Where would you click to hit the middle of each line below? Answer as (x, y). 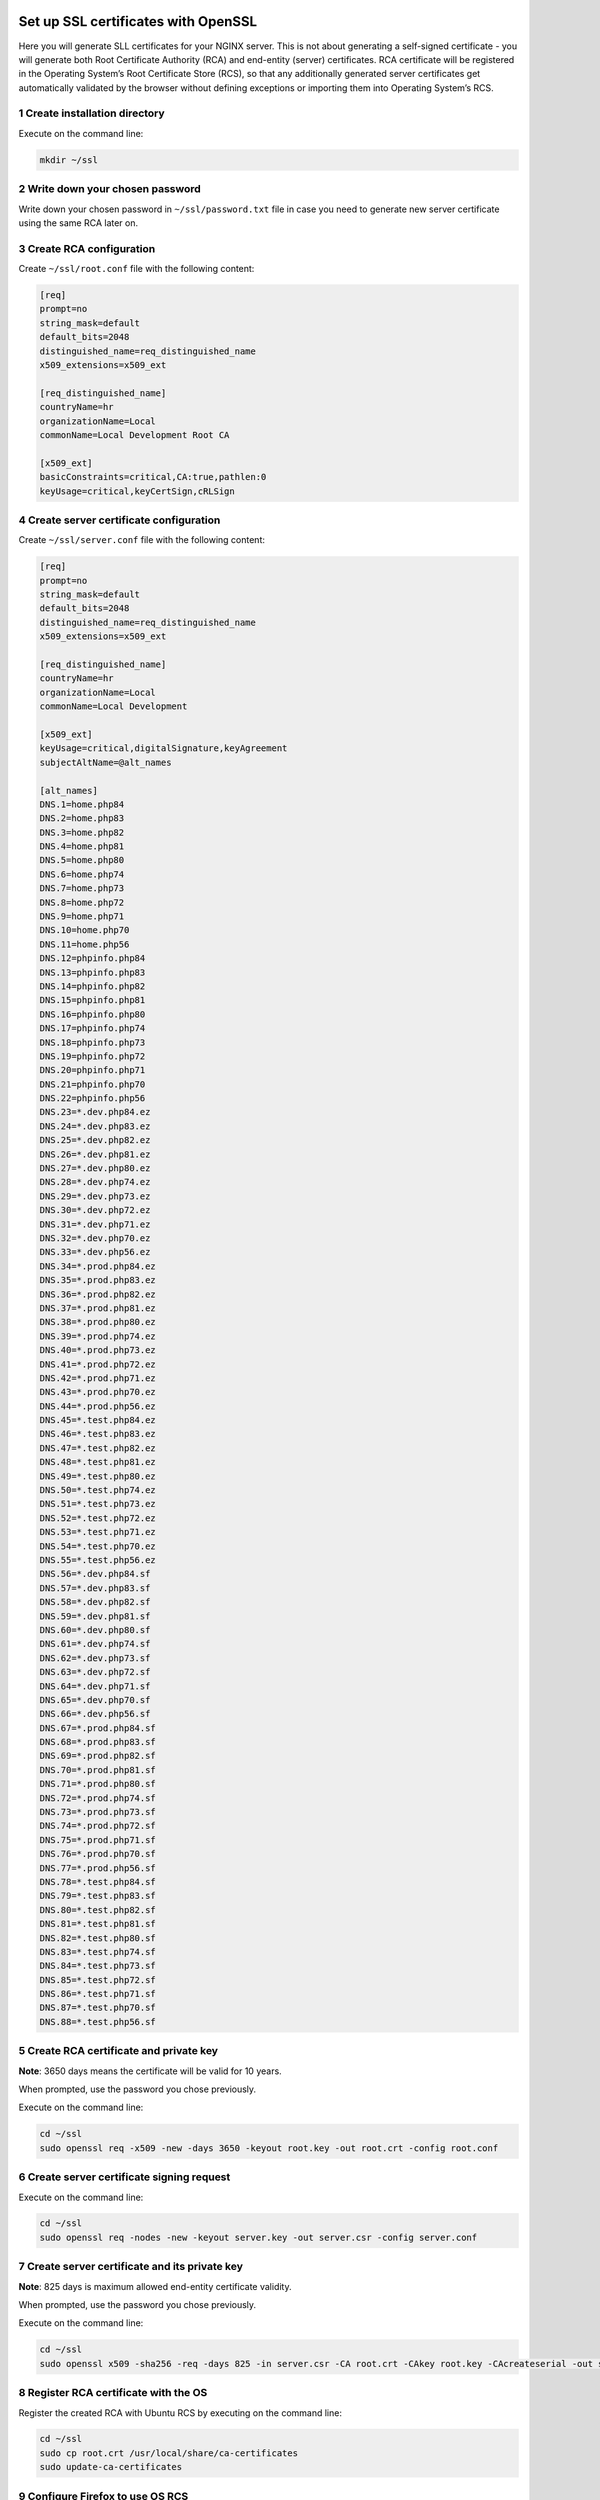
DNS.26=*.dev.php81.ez (95, 1154)
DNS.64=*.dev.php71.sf (95, 1686)
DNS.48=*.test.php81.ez (98, 1462)
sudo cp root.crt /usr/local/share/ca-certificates (169, 2453)
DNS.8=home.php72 (82, 902)
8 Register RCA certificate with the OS (113, 2393)
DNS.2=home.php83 (82, 818)
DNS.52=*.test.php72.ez (98, 1518)
